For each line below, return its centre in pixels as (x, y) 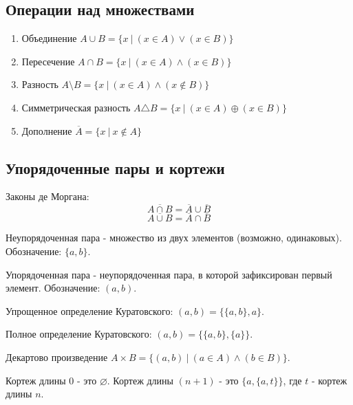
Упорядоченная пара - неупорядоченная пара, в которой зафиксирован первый (169, 274)
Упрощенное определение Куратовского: (89, 310)
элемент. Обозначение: (53, 288)
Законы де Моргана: (47, 196)
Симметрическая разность (76, 107)
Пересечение (48, 61)
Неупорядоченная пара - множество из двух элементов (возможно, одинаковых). (174, 238)
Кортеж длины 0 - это (51, 380)
